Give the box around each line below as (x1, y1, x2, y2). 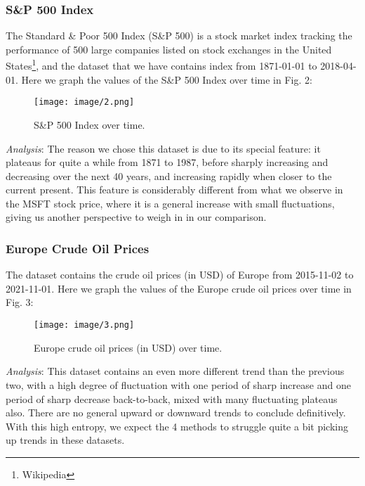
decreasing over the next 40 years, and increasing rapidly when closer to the (6, 168, 332, 183)
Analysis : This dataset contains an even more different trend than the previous (6, 364, 345, 378)
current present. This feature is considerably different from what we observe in (6, 182, 343, 197)
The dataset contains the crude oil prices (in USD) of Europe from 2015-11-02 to (6, 267, 354, 282)
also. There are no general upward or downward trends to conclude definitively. (6, 405, 346, 420)
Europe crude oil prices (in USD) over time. (34, 340, 223, 354)
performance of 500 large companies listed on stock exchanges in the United (6, 41, 332, 56)
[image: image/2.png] (34, 97, 135, 108)
